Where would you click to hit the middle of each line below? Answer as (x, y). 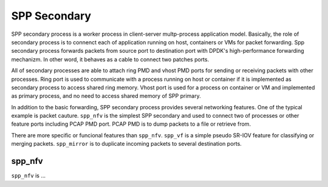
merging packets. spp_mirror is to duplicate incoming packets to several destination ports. (127, 144)
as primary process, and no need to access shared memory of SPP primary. (106, 96)
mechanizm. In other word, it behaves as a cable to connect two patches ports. (110, 59)
